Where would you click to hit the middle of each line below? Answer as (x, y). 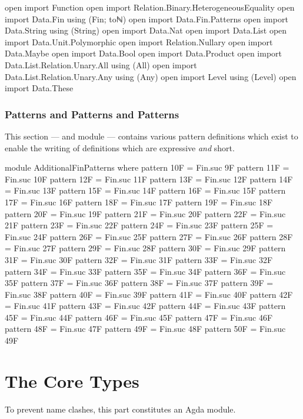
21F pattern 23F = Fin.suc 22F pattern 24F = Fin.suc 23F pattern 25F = (139, 225)
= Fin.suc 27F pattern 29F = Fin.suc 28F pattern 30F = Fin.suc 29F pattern (145, 248)
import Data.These (39, 88)
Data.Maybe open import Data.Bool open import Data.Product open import (143, 53)
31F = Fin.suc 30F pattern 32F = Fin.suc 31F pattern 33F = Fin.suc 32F (139, 259)
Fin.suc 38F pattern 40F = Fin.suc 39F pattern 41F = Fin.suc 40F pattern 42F (149, 294)
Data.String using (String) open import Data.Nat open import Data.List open (146, 30)
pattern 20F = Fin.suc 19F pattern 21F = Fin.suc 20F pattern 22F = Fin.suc (145, 213)
